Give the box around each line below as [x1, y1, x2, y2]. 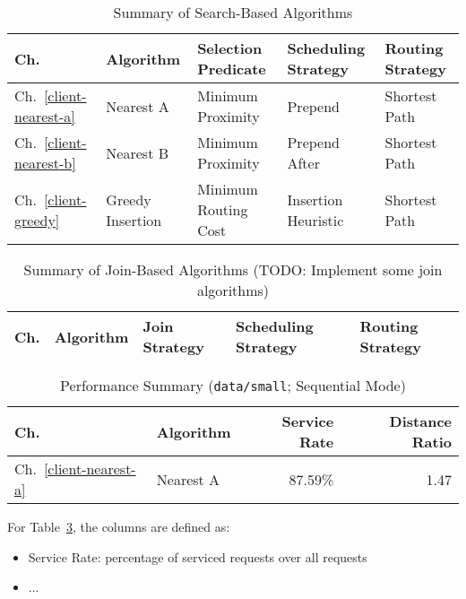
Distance [389, 411, 452, 431]
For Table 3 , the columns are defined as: [7, 517, 230, 535]
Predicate [197, 58, 266, 79]
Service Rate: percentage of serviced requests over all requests [28, 547, 367, 566]
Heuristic [287, 209, 344, 230]
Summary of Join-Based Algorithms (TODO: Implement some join [23, 259, 443, 280]
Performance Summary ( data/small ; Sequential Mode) [60, 375, 406, 395]
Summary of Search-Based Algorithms [113, 2, 353, 22]
